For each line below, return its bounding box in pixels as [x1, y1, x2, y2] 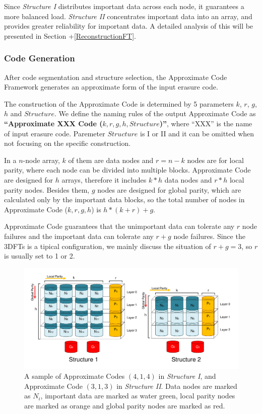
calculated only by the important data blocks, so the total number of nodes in [4, 194, 245, 205]
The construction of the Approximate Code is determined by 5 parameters [4, 98, 234, 109]
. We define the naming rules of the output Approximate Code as [54, 108, 256, 119]
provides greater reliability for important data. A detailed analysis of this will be [4, 21, 253, 31]
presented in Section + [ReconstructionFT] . [4, 30, 136, 41]
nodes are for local [187, 154, 244, 165]
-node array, [23, 154, 60, 165]
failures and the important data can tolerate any [4, 230, 154, 241]
